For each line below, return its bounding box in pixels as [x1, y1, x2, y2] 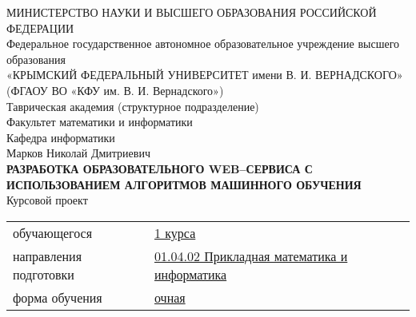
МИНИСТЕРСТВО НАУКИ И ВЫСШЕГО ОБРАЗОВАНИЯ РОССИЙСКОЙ [6, 4, 377, 20]
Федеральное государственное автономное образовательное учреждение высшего [6, 35, 400, 52]
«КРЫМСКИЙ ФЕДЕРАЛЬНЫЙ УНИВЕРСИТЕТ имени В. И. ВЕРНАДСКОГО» [6, 66, 403, 83]
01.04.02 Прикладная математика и [154, 246, 348, 265]
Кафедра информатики [6, 129, 115, 145]
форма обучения [13, 287, 102, 307]
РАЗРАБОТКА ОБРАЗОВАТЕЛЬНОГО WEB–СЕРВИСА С [6, 160, 313, 176]
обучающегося [13, 223, 93, 242]
